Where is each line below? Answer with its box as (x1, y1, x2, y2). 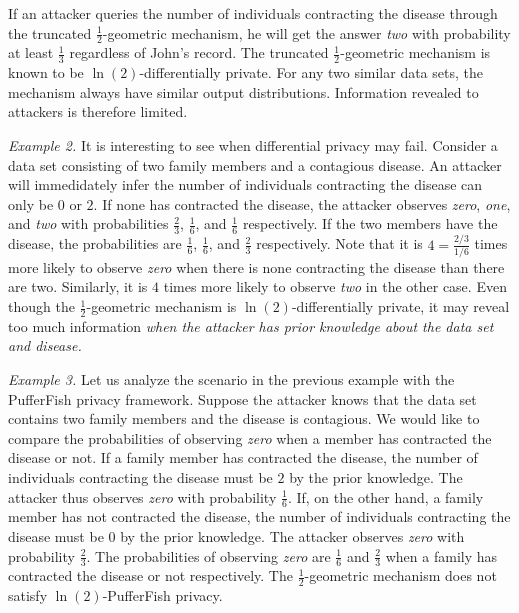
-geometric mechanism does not (304, 565, 497, 586)
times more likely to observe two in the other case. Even (163, 276, 507, 297)
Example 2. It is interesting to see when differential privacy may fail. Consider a (8, 135, 498, 156)
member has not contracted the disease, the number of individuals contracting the (8, 506, 511, 527)
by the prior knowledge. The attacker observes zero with (120, 526, 465, 547)
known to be (8, 62, 84, 83)
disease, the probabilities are (8, 233, 182, 254)
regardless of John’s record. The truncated (69, 42, 329, 63)
